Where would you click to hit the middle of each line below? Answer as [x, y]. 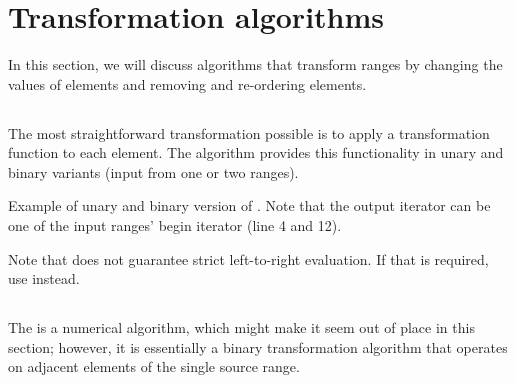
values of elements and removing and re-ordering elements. [187, 83]
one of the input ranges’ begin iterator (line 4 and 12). [175, 225]
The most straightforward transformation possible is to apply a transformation [249, 132]
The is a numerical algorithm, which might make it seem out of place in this [241, 327]
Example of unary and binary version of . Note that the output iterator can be [249, 205]
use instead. [44, 278]
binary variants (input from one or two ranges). [153, 171]
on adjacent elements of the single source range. [154, 366]
